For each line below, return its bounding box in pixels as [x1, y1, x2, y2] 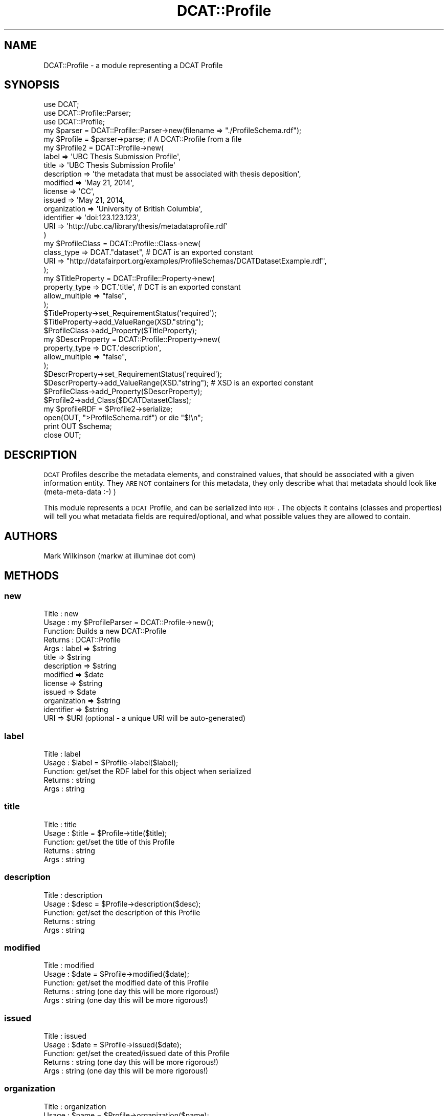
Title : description [43, 890, 102, 899]
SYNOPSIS [4, 78, 60, 92]
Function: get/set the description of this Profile [43, 908, 200, 917]
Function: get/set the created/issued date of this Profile [43, 1049, 230, 1058]
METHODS [4, 569, 59, 582]
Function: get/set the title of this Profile [43, 837, 175, 846]
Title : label [43, 749, 81, 759]
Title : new [43, 609, 79, 618]
